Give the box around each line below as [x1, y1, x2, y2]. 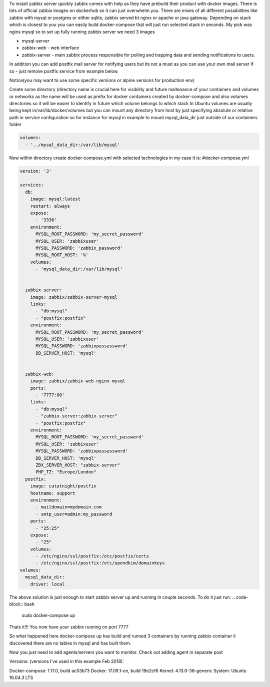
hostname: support [30, 490, 75, 496]
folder [9, 122, 22, 128]
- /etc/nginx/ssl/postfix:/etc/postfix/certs [35, 553, 149, 559]
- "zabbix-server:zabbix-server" [35, 413, 117, 419]
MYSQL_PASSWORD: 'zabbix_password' [35, 245, 123, 251]
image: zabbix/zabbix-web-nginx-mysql [30, 378, 125, 384]
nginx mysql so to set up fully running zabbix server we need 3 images [9, 29, 155, 35]
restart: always [30, 203, 70, 209]
